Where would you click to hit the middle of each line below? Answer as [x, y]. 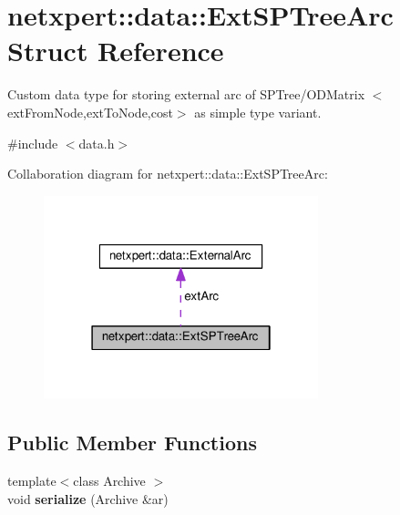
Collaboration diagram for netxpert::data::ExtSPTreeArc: [168, 174]
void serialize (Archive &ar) [88, 498]
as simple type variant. [258, 112]
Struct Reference [116, 51]
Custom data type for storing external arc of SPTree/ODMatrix [186, 94]
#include [33, 143]
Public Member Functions [132, 443]
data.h [97, 143]
